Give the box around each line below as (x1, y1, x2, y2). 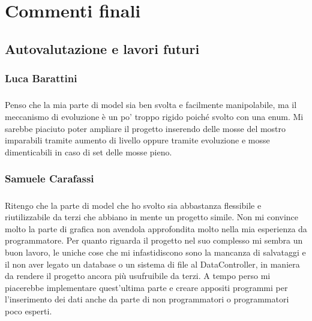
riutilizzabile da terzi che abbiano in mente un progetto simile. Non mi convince (5, 211, 299, 223)
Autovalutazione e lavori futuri (5, 39, 200, 58)
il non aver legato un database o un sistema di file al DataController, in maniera (5, 257, 300, 270)
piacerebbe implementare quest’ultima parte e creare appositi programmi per (5, 281, 288, 293)
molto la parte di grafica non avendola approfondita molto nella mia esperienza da (5, 222, 307, 235)
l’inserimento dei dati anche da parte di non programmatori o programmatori (5, 293, 289, 305)
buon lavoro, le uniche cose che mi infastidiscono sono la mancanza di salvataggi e (5, 245, 306, 258)
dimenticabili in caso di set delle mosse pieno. (5, 145, 172, 158)
